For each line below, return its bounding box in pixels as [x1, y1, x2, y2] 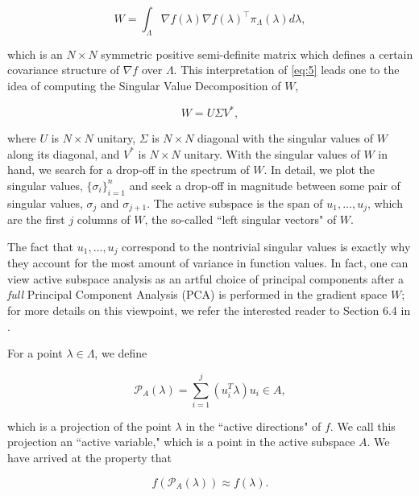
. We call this [330, 417, 396, 434]
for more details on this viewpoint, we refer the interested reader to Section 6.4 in [7, 301, 411, 318]
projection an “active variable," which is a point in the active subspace [7, 433, 355, 450]
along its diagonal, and [7, 145, 120, 162]
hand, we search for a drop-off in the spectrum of [7, 161, 250, 178]
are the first [7, 211, 65, 228]
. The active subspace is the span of [147, 194, 323, 211]
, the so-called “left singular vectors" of [144, 211, 337, 228]
